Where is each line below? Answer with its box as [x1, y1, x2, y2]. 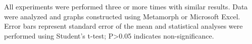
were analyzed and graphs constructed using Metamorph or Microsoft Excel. [4, 11, 240, 21]
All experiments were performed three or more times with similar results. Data [4, 1, 248, 11]
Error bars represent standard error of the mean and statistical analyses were [4, 21, 243, 31]
